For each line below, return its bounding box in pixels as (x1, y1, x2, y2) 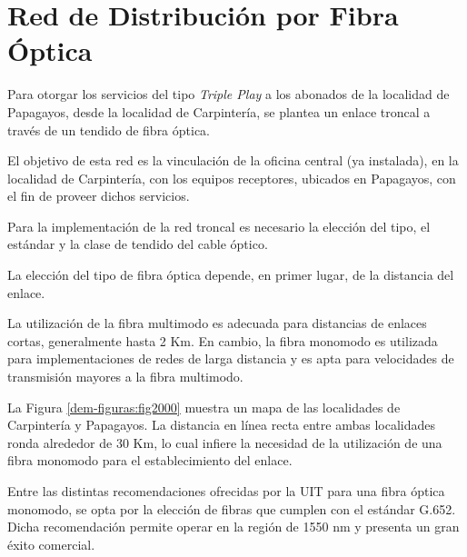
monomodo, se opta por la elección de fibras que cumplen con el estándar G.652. (7, 499, 456, 518)
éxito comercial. (7, 534, 95, 553)
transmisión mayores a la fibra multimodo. (7, 367, 243, 386)
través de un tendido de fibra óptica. (7, 120, 211, 139)
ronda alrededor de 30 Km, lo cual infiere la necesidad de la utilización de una (7, 433, 442, 452)
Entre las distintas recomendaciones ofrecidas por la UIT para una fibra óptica (7, 482, 445, 500)
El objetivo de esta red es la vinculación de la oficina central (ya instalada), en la (7, 151, 459, 170)
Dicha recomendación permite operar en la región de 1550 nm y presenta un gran (7, 517, 460, 536)
